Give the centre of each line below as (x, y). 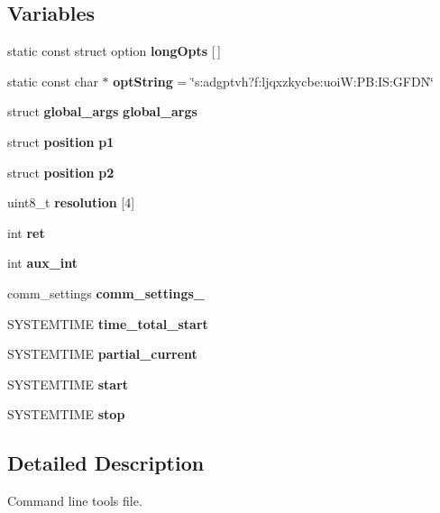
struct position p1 (61, 141)
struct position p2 (61, 172)
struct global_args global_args (102, 111)
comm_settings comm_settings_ (106, 293)
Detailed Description (106, 463)
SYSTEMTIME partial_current (102, 354)
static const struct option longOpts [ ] (114, 51)
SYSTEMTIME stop (66, 414)
